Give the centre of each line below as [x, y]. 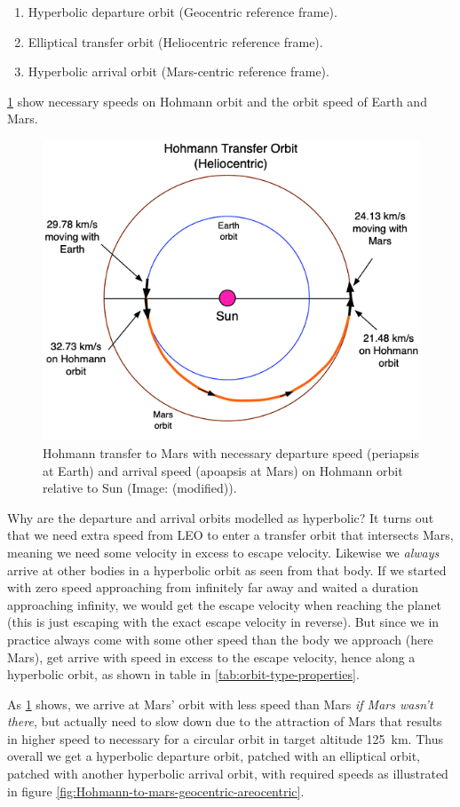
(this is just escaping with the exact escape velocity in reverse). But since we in [223, 622]
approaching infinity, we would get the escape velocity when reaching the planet [224, 604]
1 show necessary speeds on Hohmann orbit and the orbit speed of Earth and [217, 101]
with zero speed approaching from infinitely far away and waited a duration [213, 587]
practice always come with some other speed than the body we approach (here [220, 639]
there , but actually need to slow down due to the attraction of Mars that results [225, 721]
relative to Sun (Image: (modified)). [140, 488]
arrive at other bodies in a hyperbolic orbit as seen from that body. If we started [227, 570]
